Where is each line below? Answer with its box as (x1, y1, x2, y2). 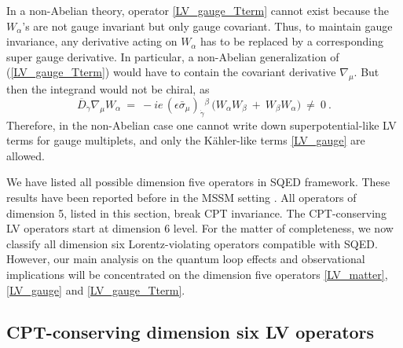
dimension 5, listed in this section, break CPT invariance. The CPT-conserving (6, 204, 387, 221)
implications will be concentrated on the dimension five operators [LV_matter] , (6, 266, 388, 282)
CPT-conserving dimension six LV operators (6, 320, 375, 344)
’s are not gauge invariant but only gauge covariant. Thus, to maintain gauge (22, 17, 393, 34)
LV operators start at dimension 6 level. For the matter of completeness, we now (6, 220, 394, 236)
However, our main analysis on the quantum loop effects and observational (6, 251, 365, 267)
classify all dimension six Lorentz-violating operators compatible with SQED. (6, 235, 378, 251)
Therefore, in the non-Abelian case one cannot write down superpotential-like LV (6, 116, 397, 133)
